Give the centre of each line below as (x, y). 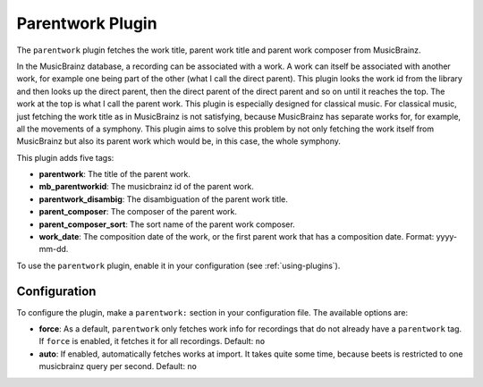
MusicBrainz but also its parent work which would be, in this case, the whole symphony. (179, 141)
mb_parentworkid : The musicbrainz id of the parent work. (147, 187)
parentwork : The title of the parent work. (115, 174)
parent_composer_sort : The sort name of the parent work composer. (167, 224)
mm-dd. (54, 249)
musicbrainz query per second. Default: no (118, 366)
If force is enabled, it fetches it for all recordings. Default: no (152, 341)
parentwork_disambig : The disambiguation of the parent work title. (163, 199)
